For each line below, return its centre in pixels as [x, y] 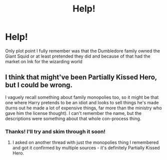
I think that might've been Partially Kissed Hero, [81, 77]
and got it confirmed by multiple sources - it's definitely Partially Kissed [86, 148]
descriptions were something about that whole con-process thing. [73, 118]
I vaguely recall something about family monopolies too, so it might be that [82, 97]
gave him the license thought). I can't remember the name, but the [73, 113]
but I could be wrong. [39, 85]
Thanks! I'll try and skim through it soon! [55, 131]
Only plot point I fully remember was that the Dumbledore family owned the [82, 51]
